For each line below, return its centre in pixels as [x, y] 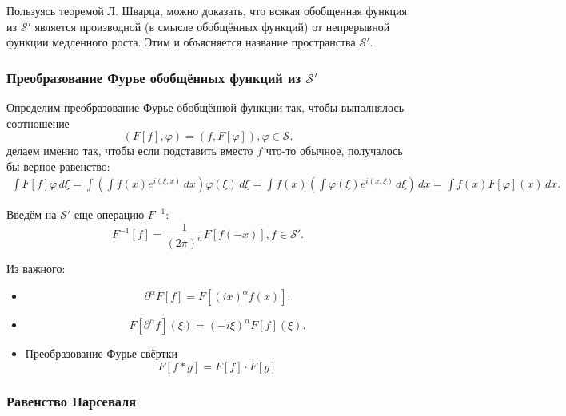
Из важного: [36, 269]
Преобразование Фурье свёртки [101, 353]
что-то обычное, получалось [334, 151]
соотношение [38, 123]
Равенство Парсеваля [72, 400]
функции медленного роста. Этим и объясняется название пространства [181, 42]
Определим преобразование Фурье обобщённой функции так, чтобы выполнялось [205, 107]
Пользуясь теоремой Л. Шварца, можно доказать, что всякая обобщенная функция [207, 10]
